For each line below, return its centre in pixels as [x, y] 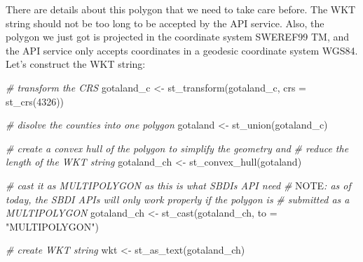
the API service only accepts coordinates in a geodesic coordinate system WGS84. [182, 50]
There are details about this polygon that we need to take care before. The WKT [181, 9]
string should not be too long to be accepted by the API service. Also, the [165, 23]
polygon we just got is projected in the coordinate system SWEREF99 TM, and [178, 37]
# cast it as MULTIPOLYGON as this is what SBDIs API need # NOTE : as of [178, 185]
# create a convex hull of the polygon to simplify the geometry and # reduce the [177, 148]
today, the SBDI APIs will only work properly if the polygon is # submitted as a [178, 199]
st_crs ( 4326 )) [35, 101]
